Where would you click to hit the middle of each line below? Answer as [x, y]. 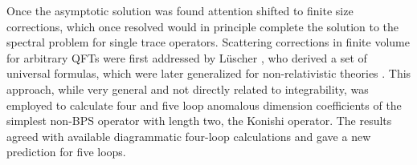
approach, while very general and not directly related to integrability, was [188, 89]
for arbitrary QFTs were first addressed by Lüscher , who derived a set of [187, 57]
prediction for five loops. [66, 152]
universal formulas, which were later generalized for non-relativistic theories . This [209, 73]
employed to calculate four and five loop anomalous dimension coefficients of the [204, 105]
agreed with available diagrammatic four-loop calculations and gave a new [189, 136]
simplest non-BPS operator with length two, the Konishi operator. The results [199, 121]
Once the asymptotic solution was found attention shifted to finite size [180, 10]
